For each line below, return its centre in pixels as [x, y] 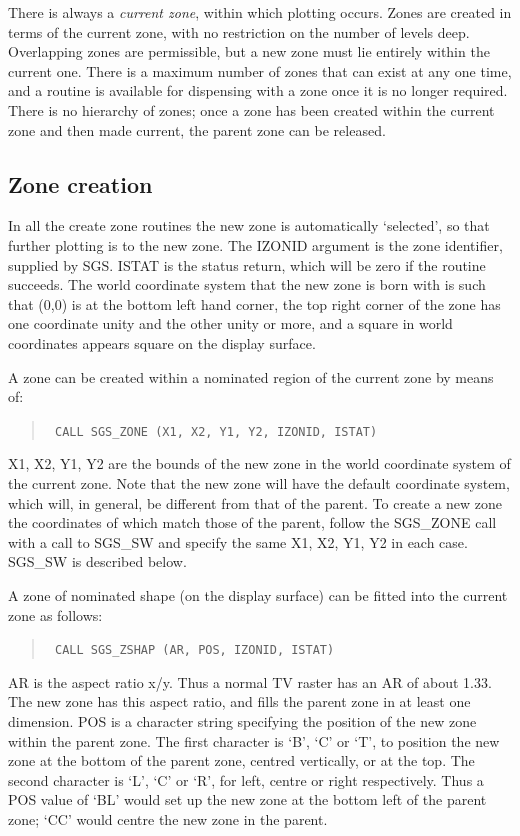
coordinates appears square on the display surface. [162, 342]
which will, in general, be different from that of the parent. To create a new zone [255, 502]
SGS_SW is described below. [97, 561]
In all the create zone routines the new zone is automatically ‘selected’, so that [249, 225]
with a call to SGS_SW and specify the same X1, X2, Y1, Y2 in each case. [238, 541]
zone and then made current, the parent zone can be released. [197, 129]
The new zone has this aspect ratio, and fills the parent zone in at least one [239, 701]
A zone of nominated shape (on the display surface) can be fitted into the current [258, 594]
